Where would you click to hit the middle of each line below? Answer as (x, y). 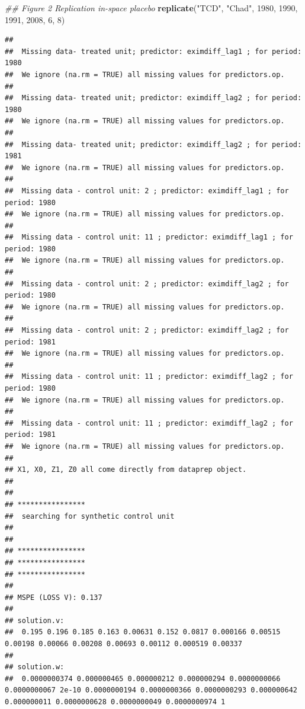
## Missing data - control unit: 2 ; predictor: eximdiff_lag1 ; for (147, 191)
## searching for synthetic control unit (90, 516)
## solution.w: (35, 667)
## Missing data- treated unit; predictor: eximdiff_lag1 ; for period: (153, 51)
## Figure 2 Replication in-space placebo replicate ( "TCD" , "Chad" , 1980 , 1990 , (151, 8)
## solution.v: (35, 620)
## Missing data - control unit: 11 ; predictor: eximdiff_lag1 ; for (149, 237)
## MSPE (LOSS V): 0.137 (54, 597)
